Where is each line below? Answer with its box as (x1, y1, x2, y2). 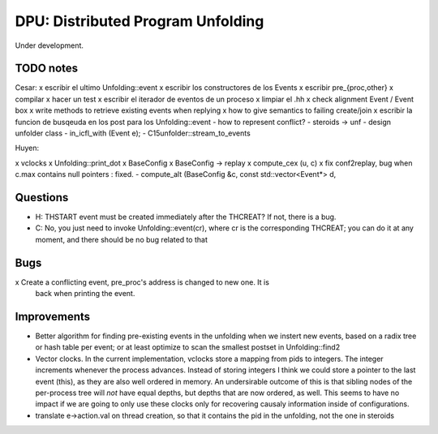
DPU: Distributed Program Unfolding (15, 12, 264, 30)
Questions (15, 191, 69, 204)
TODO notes (15, 62, 79, 75)
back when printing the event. (35, 289, 135, 299)
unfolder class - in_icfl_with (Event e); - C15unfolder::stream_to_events (15, 128, 251, 138)
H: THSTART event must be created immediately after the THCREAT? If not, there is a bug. (35, 212, 337, 222)
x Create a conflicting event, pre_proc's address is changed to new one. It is (15, 277, 269, 287)
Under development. (15, 41, 84, 50)
